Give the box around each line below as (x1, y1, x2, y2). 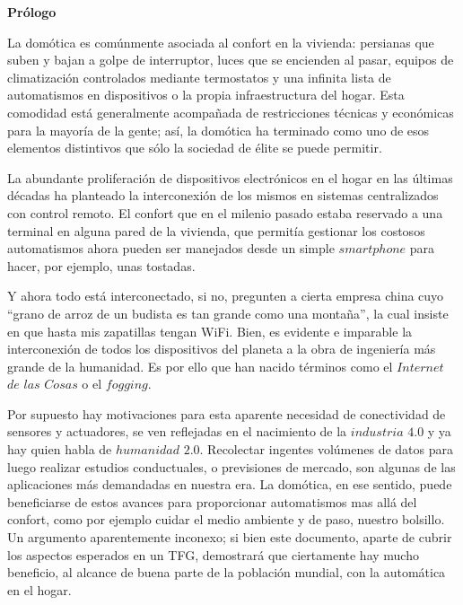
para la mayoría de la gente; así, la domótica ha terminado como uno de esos (7, 120, 430, 139)
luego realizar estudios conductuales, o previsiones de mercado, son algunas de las (7, 457, 456, 476)
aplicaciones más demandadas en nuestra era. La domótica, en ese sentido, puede (7, 475, 452, 494)
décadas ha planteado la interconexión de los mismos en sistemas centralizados (7, 186, 439, 205)
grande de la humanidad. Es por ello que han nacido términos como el (7, 356, 393, 375)
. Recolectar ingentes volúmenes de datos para (199, 440, 453, 459)
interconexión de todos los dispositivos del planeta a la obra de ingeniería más (7, 339, 436, 358)
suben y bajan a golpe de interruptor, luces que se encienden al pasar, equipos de (7, 50, 454, 69)
